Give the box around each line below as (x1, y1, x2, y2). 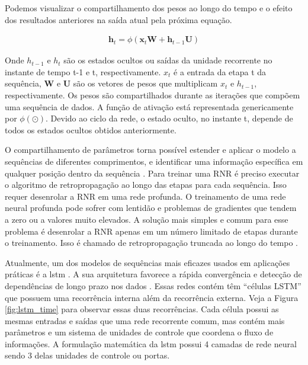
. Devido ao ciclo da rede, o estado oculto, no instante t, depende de (46, 112, 293, 124)
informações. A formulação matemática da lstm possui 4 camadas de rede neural (5, 337, 297, 350)
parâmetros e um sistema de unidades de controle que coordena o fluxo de (5, 326, 274, 338)
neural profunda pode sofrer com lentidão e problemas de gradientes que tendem (5, 201, 297, 214)
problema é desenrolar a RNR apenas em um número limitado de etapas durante (5, 225, 298, 237)
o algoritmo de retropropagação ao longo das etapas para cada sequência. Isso (5, 178, 287, 191)
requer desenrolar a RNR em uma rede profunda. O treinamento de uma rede (5, 190, 286, 202)
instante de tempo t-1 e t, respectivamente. (5, 65, 161, 78)
